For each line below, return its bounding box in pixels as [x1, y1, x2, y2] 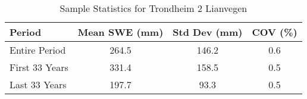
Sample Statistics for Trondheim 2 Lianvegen [59, 1, 248, 15]
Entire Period [10, 43, 66, 57]
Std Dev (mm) [173, 25, 243, 39]
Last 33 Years [10, 78, 67, 91]
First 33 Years [10, 60, 68, 74]
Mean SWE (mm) [77, 25, 164, 39]
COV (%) [252, 25, 297, 39]
